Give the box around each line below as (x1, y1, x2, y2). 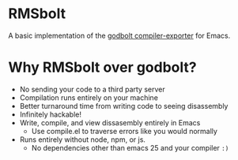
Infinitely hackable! (19, 110, 81, 119)
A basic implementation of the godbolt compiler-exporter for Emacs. (8, 31, 231, 40)
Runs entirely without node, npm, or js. (19, 135, 146, 144)
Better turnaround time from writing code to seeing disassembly (19, 101, 229, 110)
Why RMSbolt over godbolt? (8, 58, 197, 76)
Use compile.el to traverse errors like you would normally (31, 126, 217, 136)
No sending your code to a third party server (19, 84, 165, 94)
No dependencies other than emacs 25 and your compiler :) (31, 143, 229, 152)
